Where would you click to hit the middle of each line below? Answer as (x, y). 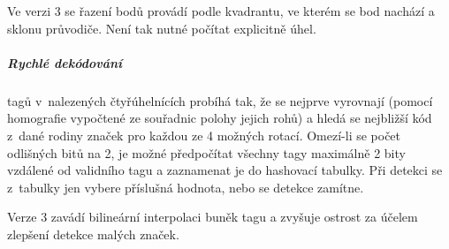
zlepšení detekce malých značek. (93, 234)
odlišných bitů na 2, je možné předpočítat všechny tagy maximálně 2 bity (206, 152)
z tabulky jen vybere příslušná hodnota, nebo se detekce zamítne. (186, 187)
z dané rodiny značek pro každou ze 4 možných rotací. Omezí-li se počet (204, 135)
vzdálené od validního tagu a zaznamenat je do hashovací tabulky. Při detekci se (225, 170)
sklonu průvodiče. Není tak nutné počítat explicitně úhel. (162, 28)
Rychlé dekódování (65, 62)
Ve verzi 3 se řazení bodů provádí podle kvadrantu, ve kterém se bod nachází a (221, 11)
